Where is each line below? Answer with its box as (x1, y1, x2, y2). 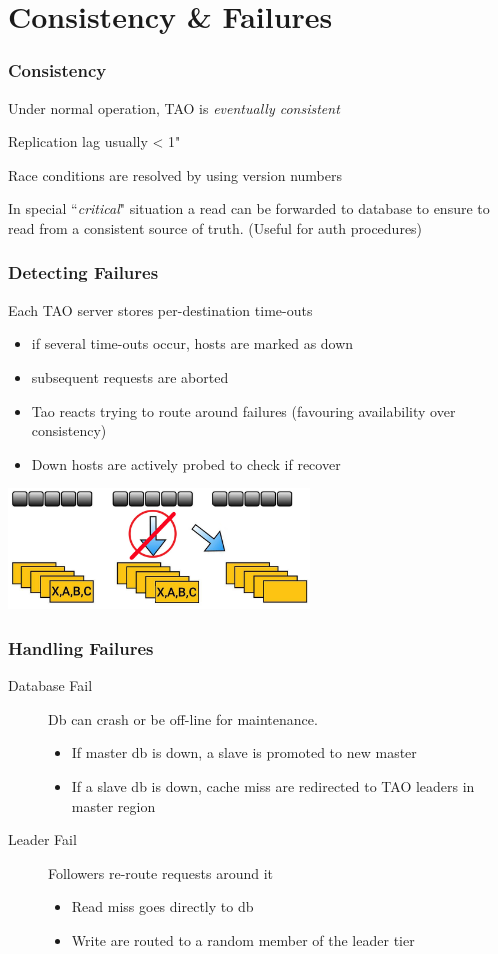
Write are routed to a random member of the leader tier (71, 929, 415, 950)
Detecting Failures (8, 260, 159, 285)
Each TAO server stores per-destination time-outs (8, 299, 313, 320)
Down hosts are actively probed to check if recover (31, 453, 341, 474)
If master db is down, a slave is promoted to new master (71, 742, 417, 763)
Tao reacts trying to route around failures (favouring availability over (31, 400, 456, 421)
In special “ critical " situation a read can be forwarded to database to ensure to (8, 198, 490, 219)
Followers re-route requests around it (48, 862, 274, 883)
